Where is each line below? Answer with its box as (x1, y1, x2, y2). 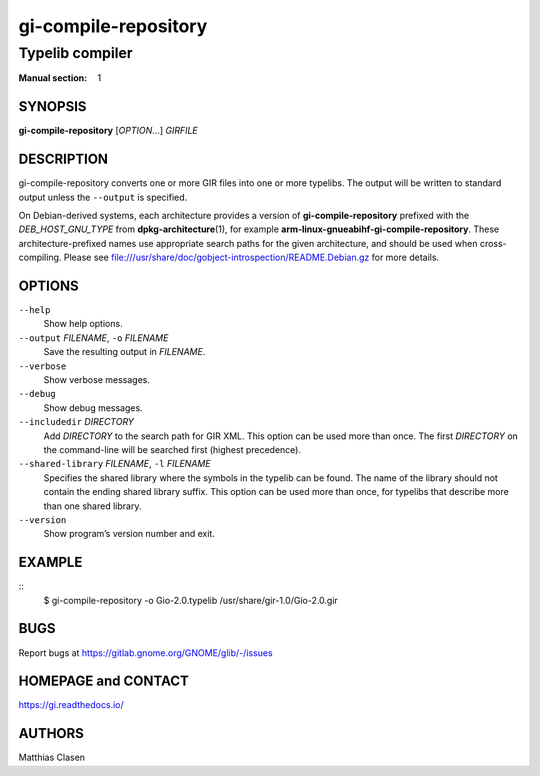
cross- (479, 237, 507, 249)
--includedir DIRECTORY (18, 416, 135, 428)
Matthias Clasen (18, 751, 85, 764)
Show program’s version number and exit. (43, 528, 215, 540)
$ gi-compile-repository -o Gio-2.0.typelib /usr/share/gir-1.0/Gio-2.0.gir (43, 594, 339, 606)
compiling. (18, 251, 62, 264)
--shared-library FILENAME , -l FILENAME (18, 458, 211, 470)
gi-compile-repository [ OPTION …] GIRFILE (18, 125, 199, 137)
